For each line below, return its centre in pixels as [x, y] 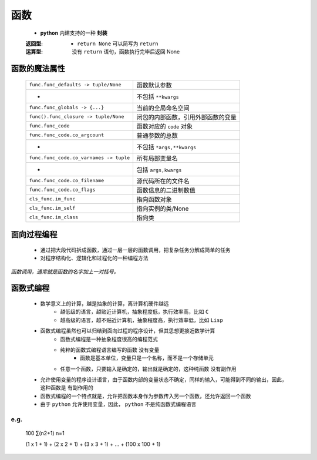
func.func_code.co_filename [67, 181]
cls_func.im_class [54, 217]
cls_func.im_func [52, 199]
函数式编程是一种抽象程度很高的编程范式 [109, 339]
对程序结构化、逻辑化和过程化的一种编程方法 [94, 258]
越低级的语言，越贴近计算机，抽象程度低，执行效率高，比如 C [134, 312]
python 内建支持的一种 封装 [74, 33]
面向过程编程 [34, 235]
